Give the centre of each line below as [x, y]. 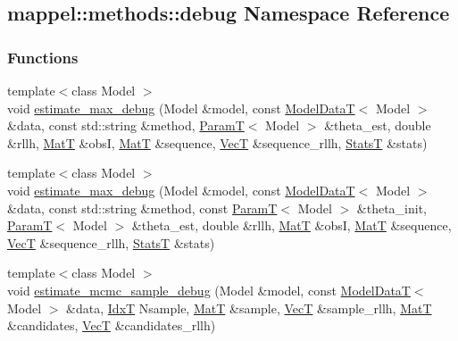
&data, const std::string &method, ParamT [126, 125]
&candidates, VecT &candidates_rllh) [112, 325]
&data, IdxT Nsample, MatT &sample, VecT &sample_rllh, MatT [249, 308]
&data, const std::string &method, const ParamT [142, 208]
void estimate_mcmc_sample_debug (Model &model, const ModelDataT [209, 290]
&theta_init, [392, 208]
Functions [43, 57]
